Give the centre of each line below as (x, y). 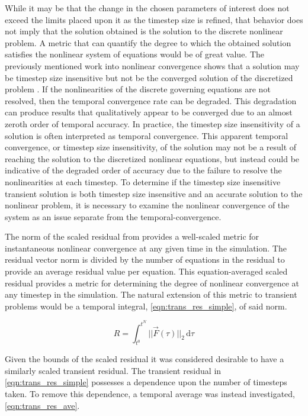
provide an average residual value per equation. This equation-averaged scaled (146, 271)
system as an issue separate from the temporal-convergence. (113, 216)
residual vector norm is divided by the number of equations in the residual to (145, 259)
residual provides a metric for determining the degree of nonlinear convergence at (152, 283)
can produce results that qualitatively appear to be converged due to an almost (149, 112)
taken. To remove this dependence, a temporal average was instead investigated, (150, 394)
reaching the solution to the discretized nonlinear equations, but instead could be (152, 158)
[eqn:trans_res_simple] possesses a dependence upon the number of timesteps (146, 382)
